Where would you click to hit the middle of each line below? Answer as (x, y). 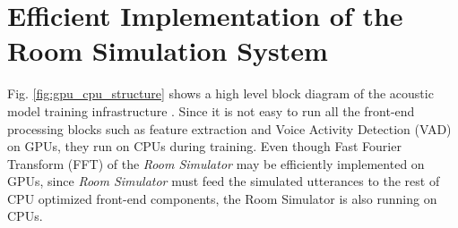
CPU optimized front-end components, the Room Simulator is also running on (222, 198)
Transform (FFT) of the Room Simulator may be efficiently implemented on (216, 163)
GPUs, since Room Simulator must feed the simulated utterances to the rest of (224, 181)
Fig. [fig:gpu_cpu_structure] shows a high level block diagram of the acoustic (220, 93)
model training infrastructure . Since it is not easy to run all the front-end (211, 110)
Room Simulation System (168, 51)
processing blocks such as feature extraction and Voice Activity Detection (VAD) (229, 128)
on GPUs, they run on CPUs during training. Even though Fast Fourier (204, 146)
